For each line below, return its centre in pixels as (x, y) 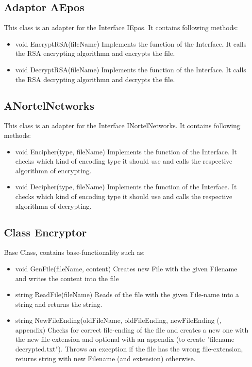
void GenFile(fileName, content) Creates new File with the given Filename (126, 268)
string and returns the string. (59, 304)
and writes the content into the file (67, 278)
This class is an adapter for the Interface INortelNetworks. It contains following (122, 125)
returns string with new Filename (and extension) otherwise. (105, 358)
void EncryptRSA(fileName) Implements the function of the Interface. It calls (131, 43)
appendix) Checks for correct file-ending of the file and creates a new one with (132, 329)
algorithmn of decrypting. (53, 206)
